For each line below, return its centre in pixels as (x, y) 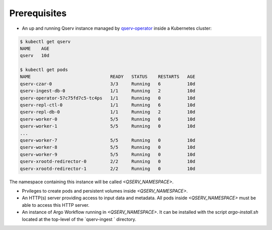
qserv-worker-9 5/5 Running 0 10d (108, 154)
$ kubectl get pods (44, 70)
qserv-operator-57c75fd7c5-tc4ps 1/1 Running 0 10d (108, 98)
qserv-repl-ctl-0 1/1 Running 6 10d (108, 105)
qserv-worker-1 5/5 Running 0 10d (108, 126)
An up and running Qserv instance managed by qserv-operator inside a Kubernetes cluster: (117, 28)
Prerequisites (38, 13)
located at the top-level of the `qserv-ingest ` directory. (79, 219)
